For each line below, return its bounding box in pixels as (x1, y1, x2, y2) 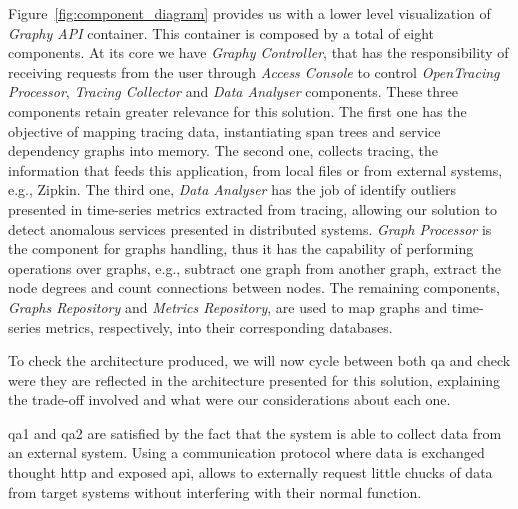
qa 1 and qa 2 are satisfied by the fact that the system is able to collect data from (8, 422, 502, 443)
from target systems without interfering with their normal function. (8, 481, 422, 502)
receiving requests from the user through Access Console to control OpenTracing (8, 61, 500, 82)
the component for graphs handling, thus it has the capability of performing (8, 238, 474, 259)
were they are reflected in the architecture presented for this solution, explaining (8, 369, 501, 390)
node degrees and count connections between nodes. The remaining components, (8, 277, 500, 298)
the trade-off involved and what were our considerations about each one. (8, 389, 451, 410)
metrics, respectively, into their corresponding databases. (45, 316, 393, 337)
